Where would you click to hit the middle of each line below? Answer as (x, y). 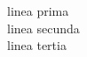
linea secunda (43, 28)
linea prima (38, 11)
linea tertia (37, 45)
